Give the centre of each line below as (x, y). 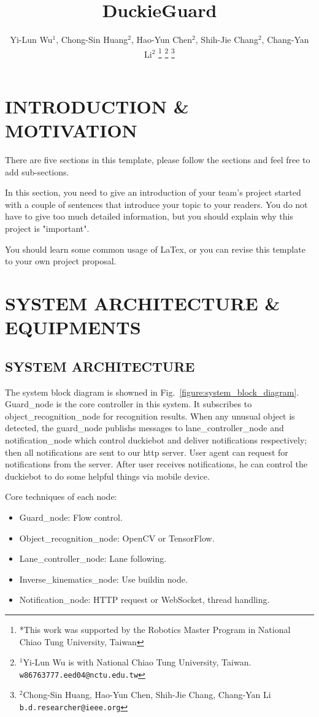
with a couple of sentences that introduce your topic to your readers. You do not (156, 204)
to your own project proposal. (61, 261)
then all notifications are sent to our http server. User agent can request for (147, 452)
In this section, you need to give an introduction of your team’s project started (153, 192)
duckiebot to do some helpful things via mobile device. (107, 476)
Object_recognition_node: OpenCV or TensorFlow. (117, 538)
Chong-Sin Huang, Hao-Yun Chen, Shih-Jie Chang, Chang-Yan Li (147, 695)
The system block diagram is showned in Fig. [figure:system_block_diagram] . (152, 392)
